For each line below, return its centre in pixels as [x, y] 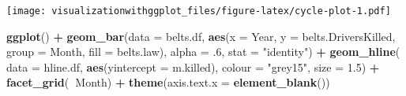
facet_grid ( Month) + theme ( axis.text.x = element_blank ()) [168, 82]
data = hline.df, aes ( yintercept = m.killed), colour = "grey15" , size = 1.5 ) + [193, 66]
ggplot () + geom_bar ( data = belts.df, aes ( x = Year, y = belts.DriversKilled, [201, 36]
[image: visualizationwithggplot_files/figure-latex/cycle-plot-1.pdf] [199, 11]
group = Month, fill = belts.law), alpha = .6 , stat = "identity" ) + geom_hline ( [203, 52]
